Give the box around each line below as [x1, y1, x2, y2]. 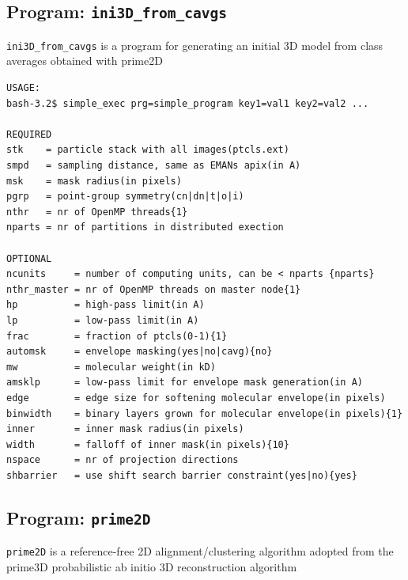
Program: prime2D [6, 505, 151, 529]
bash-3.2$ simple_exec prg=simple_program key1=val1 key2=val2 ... [6, 97, 369, 109]
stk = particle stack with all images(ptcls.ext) [6, 144, 289, 156]
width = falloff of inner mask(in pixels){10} [6, 438, 289, 450]
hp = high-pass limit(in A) [6, 299, 205, 311]
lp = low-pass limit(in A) [6, 314, 199, 326]
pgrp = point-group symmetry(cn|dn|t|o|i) [6, 191, 244, 203]
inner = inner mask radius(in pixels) [6, 423, 244, 435]
